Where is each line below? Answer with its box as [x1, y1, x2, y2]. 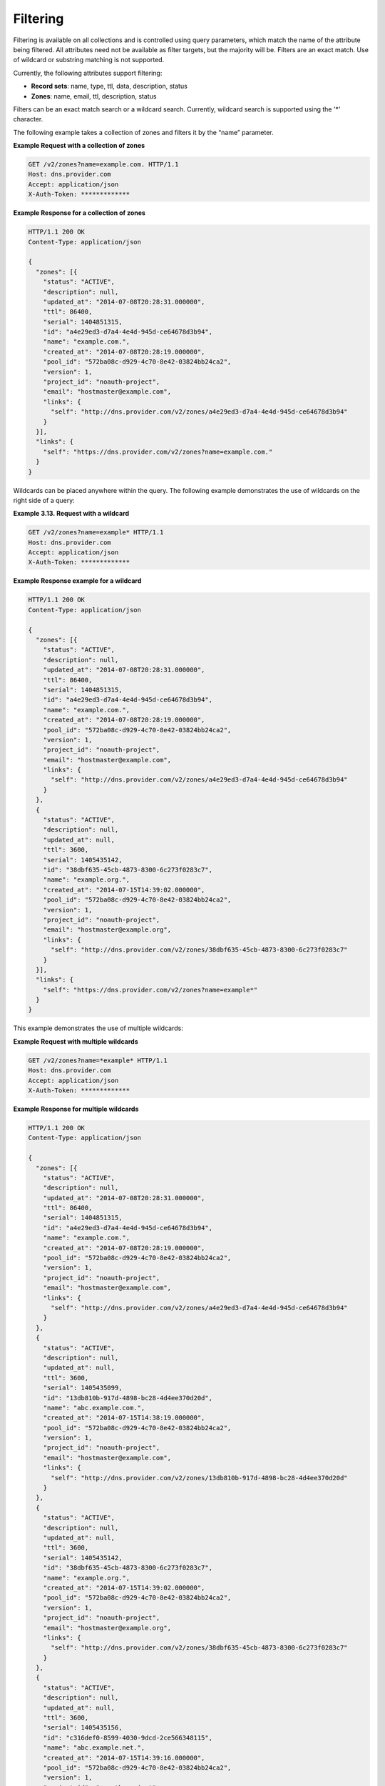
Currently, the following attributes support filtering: [13, 69, 163, 77]
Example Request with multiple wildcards [13, 1037, 138, 1046]
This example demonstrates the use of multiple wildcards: [13, 1024, 183, 1032]
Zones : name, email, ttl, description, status [31, 91, 157, 100]
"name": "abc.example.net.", [43, 1744, 145, 1752]
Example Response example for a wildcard [13, 577, 142, 585]
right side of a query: [13, 496, 75, 504]
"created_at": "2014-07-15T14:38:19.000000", [43, 1414, 205, 1422]
